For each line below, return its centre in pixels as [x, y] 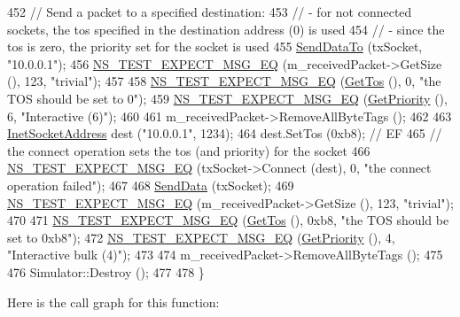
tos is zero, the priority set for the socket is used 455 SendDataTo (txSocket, [215, 46]
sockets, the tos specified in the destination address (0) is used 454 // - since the [226, 29]
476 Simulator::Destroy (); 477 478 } [106, 271]
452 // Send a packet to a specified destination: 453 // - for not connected [210, 12]
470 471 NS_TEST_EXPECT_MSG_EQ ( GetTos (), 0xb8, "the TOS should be [228, 220]
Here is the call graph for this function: [113, 302]
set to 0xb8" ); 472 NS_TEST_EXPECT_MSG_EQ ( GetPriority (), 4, [201, 237]
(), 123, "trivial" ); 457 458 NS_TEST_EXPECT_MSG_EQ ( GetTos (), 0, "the [224, 81]
